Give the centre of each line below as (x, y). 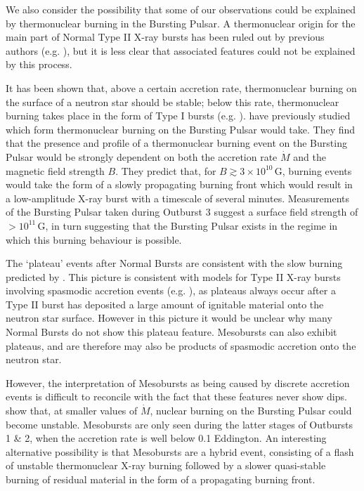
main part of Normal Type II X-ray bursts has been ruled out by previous (165, 37)
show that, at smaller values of (72, 411)
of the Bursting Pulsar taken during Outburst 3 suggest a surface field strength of (182, 212)
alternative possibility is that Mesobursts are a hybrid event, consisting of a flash (180, 451)
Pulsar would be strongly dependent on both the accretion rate (142, 156)
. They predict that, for (166, 170)
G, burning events (313, 170)
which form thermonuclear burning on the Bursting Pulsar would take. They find (181, 129)
